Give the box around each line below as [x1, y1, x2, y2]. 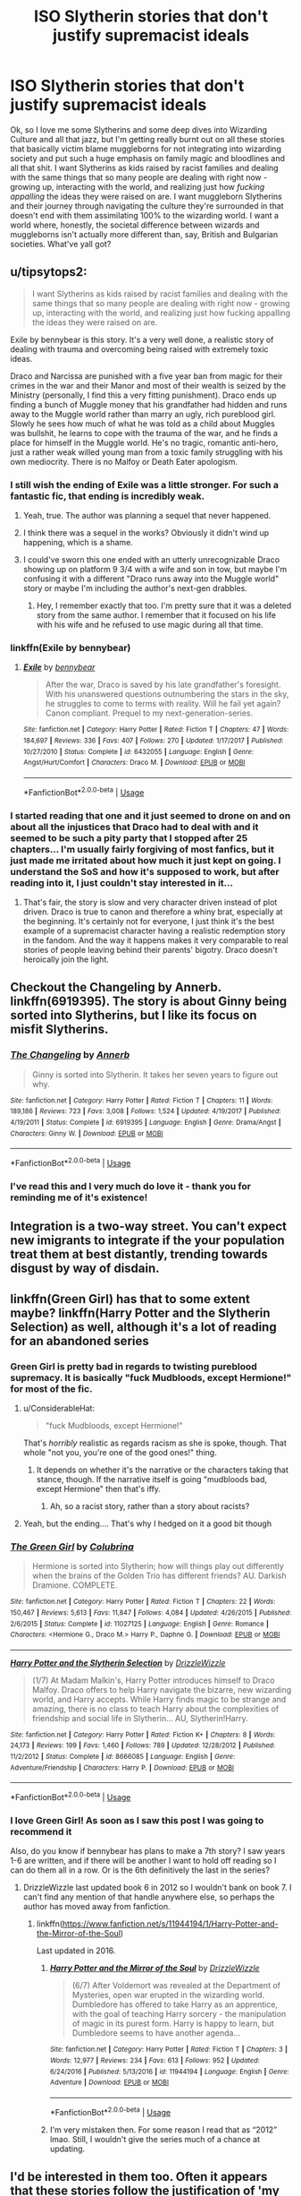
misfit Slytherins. [10, 1022, 109, 1037]
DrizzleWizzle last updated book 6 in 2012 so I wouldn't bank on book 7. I [22, 1883, 292, 1893]
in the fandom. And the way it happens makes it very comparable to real [22, 934, 288, 946]
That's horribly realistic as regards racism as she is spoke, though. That [22, 1437, 287, 1448]
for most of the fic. [10, 1382, 93, 1394]
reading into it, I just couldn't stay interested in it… [10, 876, 233, 888]
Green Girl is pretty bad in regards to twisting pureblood [10, 1360, 257, 1372]
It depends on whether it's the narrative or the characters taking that [36, 1464, 289, 1475]
